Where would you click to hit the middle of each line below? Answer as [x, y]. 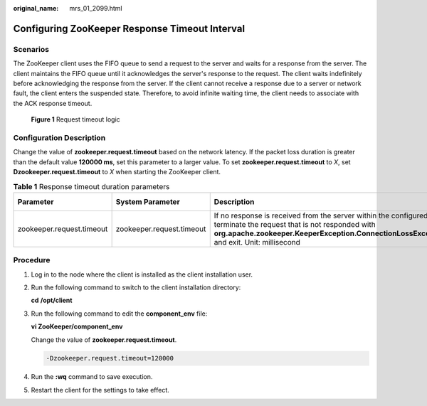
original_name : [36, 8]
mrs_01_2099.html [96, 8]
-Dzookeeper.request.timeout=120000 [110, 358]
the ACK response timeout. [53, 103]
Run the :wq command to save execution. [92, 377]
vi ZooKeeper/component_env [77, 326]
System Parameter [148, 201]
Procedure [32, 260]
